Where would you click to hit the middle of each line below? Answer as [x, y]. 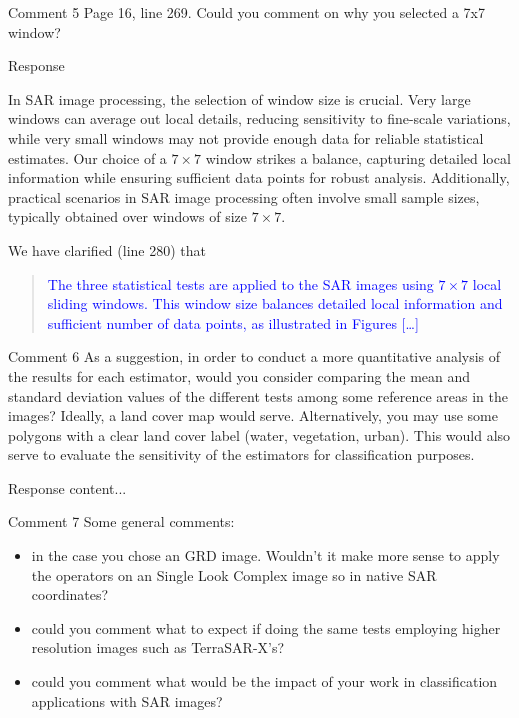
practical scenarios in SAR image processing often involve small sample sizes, [244, 196]
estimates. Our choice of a [87, 157]
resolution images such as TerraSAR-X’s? [158, 647]
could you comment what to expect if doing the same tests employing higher [266, 627]
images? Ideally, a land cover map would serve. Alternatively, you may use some [253, 415]
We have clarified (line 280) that [107, 249]
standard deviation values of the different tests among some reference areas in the [258, 395]
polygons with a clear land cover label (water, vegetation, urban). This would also [259, 434]
